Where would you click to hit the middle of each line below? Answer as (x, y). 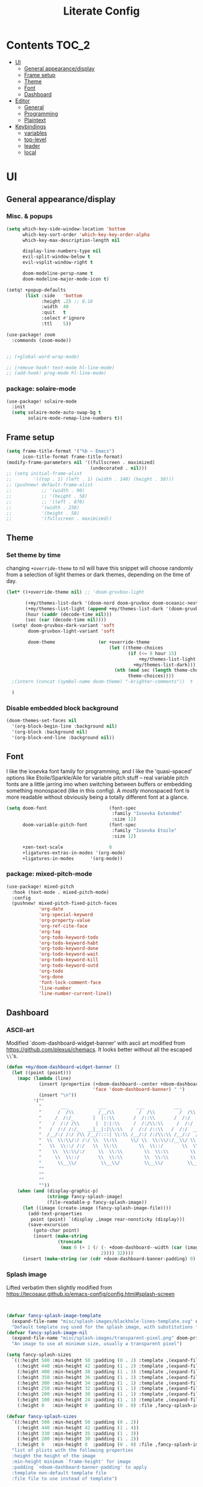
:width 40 (55, 307)
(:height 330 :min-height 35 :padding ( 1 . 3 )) (78, 1433)
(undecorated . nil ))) (118, 468)
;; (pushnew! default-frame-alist (50, 485)
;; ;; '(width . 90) (46, 491)
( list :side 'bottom (54, 295)
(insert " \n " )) (58, 1095)
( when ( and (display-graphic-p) (58, 1191)
